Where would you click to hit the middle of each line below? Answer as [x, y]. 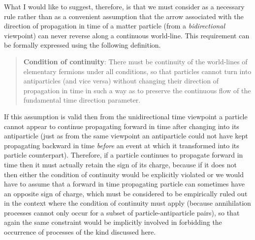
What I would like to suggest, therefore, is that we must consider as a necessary [124, 6]
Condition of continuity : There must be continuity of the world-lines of [135, 61]
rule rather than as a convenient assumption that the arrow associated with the [124, 16]
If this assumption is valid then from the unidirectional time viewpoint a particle [126, 116]
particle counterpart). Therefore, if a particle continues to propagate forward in [124, 155]
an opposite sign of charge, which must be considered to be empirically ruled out [126, 193]
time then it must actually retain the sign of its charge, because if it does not [120, 164]
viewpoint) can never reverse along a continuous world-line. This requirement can [127, 35]
